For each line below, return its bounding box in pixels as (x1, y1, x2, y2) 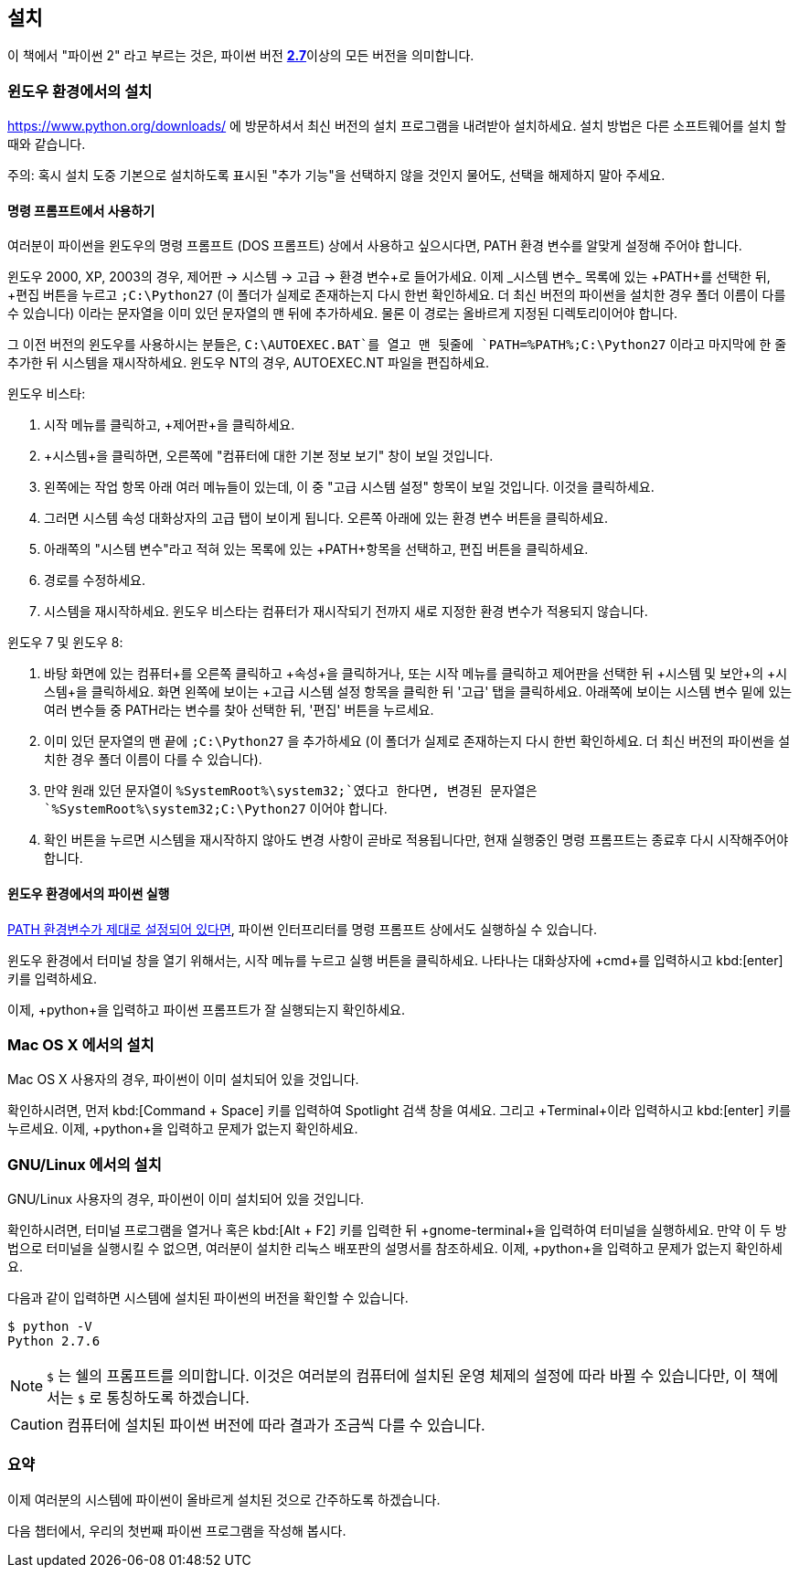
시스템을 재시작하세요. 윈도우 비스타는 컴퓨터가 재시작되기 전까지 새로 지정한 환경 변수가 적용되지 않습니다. (44, 603, 648, 620)
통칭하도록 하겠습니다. (106, 1389, 250, 1408)
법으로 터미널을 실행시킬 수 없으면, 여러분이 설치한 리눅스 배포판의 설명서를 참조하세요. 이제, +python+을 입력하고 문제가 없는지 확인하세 (7, 1240, 783, 1257)
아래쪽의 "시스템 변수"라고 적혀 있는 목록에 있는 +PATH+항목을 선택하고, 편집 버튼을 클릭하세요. (44, 541, 589, 558)
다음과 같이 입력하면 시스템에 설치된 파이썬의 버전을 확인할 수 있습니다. (7, 1290, 409, 1306)
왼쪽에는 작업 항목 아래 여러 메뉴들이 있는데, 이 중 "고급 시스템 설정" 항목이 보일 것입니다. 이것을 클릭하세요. (44, 479, 655, 495)
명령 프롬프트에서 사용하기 (7, 202, 155, 218)
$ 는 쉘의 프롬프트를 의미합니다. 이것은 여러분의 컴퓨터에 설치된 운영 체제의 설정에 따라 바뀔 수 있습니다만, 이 (47, 1367, 748, 1386)
